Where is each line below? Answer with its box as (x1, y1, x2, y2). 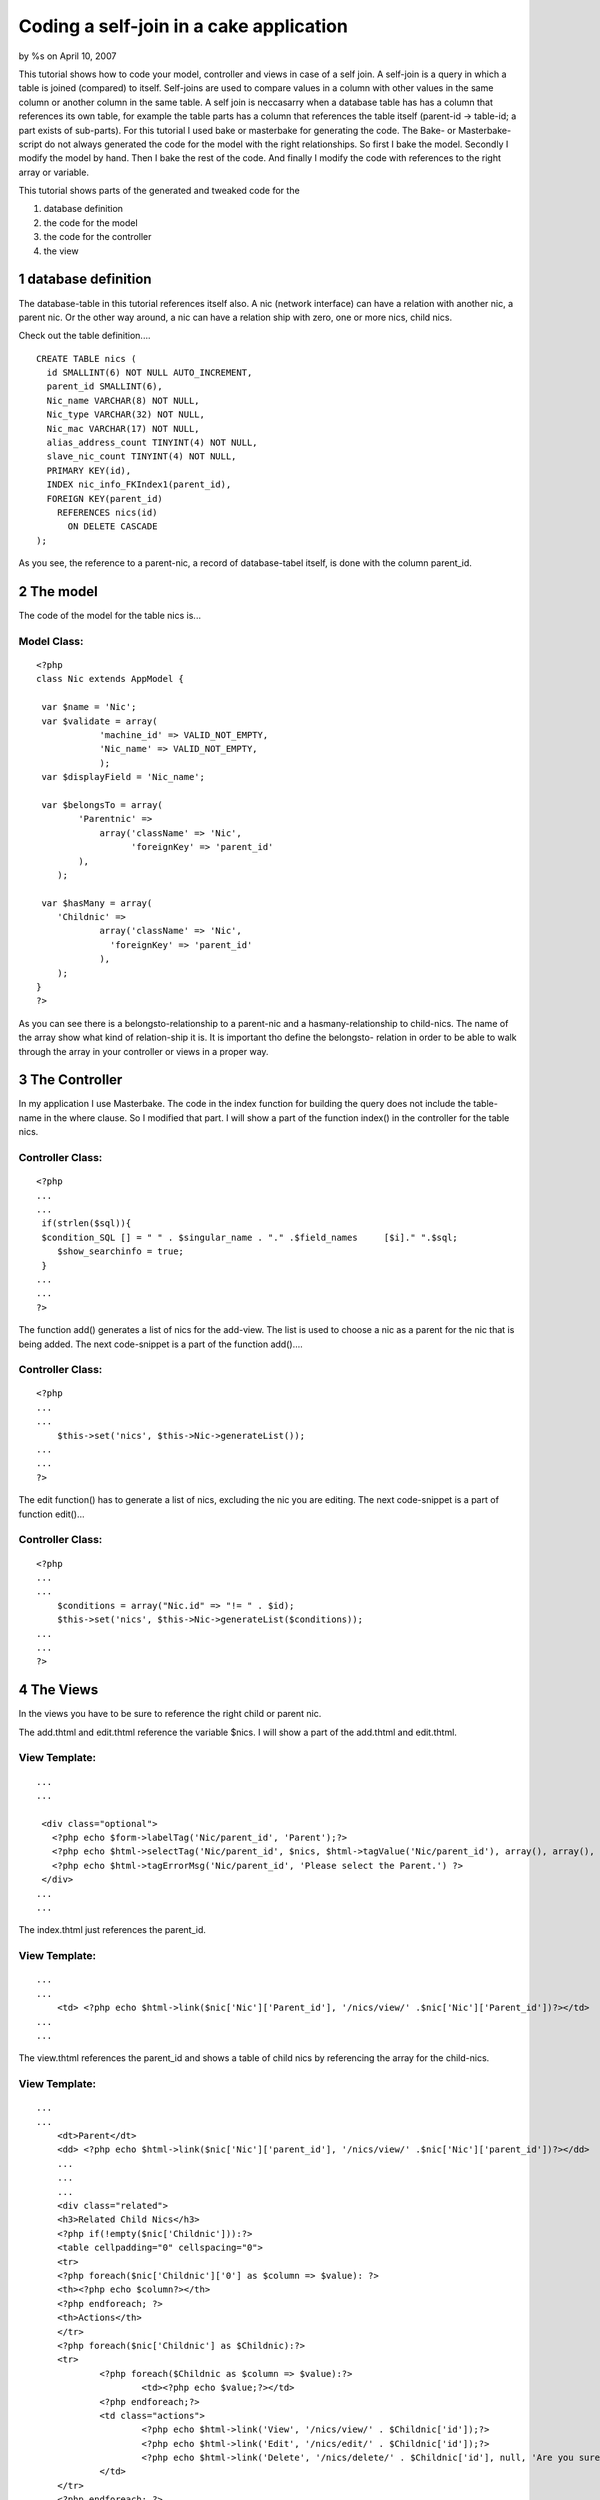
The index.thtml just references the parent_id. (18, 1924, 207, 1936)
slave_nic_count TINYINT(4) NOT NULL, (46, 451, 237, 462)
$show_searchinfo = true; (56, 1246, 185, 1257)
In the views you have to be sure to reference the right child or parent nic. (18, 1708, 322, 1720)
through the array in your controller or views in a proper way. (18, 1045, 269, 1057)
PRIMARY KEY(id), (46, 465, 132, 476)
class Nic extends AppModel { (36, 673, 185, 685)
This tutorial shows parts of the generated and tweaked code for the (18, 185, 300, 197)
